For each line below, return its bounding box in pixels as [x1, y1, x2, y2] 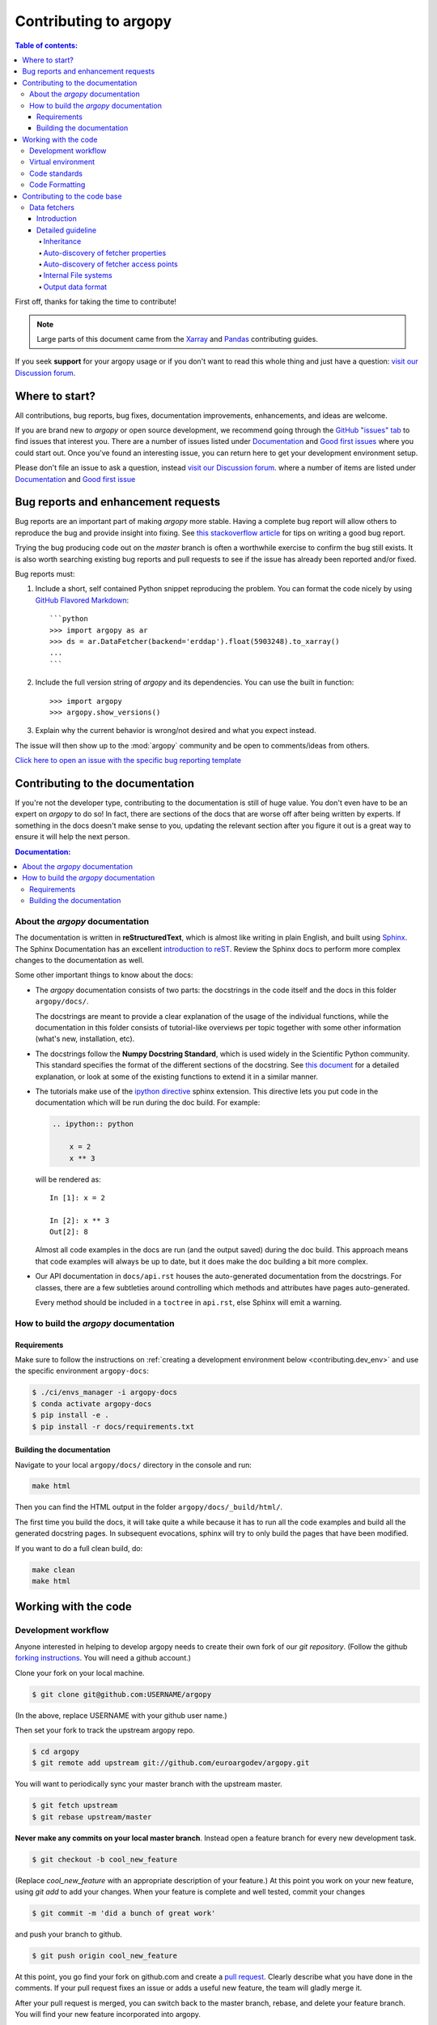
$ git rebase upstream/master [32, 1812, 152, 1822]
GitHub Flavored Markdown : [35, 595, 129, 605]
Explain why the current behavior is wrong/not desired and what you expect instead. [35, 726, 316, 735]
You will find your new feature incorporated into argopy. [15, 2010, 202, 2019]
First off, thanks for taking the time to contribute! [15, 296, 177, 307]
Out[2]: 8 [49, 1227, 88, 1237]
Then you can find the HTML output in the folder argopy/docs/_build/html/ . [15, 1503, 283, 1512]
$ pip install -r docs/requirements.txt [32, 1422, 194, 1431]
